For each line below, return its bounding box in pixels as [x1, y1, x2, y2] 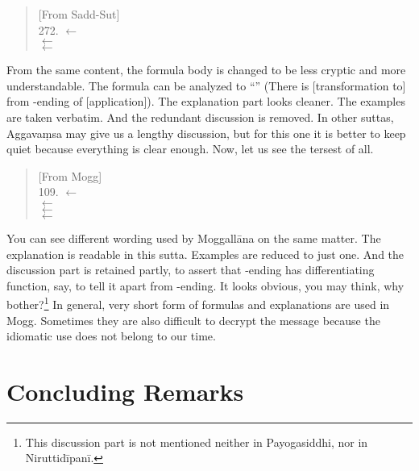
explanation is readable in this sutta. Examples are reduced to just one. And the [6, 245, 404, 262]
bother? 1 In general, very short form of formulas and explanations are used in [6, 294, 390, 312]
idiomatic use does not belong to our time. [6, 327, 216, 344]
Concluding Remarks [6, 374, 244, 407]
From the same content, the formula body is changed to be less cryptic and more [6, 61, 406, 78]
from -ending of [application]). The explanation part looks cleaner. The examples [6, 93, 405, 110]
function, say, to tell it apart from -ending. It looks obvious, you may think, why [6, 277, 404, 294]
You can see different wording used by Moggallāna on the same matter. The [6, 229, 381, 246]
